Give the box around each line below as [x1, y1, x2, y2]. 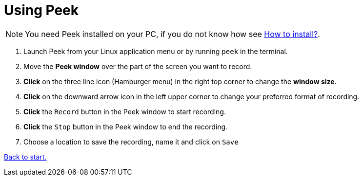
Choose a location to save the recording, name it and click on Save [23, 137, 239, 146]
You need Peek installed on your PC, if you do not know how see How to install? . [25, 29, 320, 39]
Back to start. [4, 152, 47, 161]
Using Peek [4, 2, 79, 18]
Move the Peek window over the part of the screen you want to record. [23, 62, 252, 71]
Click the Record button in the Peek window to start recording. [23, 107, 226, 116]
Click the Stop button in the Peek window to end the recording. [23, 122, 228, 131]
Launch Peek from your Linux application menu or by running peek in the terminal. [23, 47, 288, 55]
